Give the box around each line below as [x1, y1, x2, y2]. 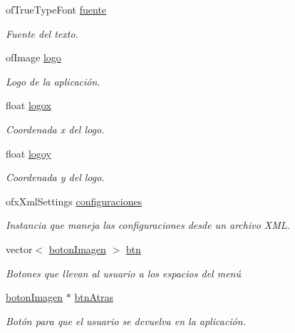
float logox [6, 98, 51, 113]
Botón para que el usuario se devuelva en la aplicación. [6, 313, 246, 328]
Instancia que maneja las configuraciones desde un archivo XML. [6, 217, 290, 232]
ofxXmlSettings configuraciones [6, 193, 143, 208]
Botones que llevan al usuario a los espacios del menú [6, 265, 241, 280]
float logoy [6, 145, 51, 160]
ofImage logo [6, 50, 61, 65]
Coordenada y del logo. [6, 170, 105, 185]
